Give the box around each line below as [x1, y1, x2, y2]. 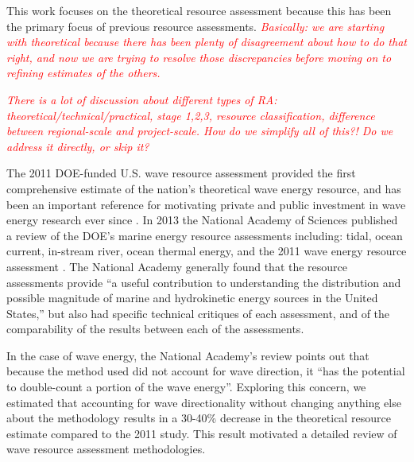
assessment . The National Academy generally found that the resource [6, 258, 348, 274]
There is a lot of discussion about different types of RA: [6, 91, 277, 107]
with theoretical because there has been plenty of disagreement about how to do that [6, 33, 407, 50]
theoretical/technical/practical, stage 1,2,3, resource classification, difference [6, 107, 375, 123]
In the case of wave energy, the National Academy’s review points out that [6, 347, 370, 363]
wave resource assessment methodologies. [6, 441, 206, 457]
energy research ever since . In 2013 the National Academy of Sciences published [6, 212, 398, 228]
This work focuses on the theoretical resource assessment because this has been [6, 2, 392, 18]
